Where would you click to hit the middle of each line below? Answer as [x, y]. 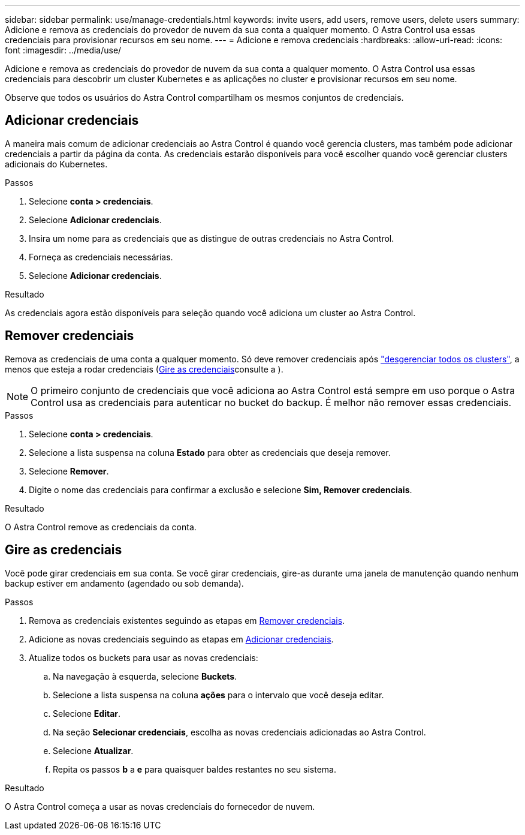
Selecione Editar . [87, 713]
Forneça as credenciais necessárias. [101, 257]
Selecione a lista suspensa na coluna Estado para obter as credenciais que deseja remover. [210, 452]
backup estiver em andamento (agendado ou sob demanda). [124, 583]
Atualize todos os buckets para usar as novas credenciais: [144, 657]
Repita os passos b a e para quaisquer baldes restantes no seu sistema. [195, 769]
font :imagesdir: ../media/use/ [63, 50]
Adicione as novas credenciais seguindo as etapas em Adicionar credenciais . [181, 639]
